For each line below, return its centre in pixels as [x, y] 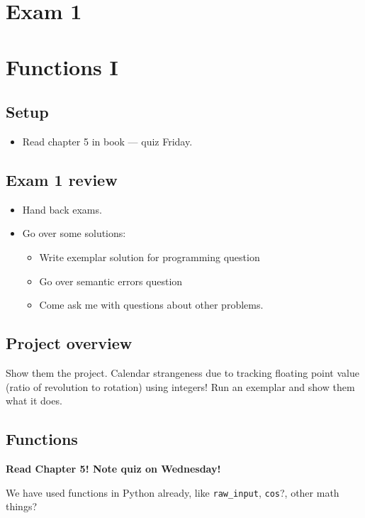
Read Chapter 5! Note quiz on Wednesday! [113, 468]
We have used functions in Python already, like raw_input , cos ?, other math [173, 492]
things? [22, 506]
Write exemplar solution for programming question [150, 257]
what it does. [34, 401]
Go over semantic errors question [111, 281]
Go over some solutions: [74, 233]
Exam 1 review [62, 179]
